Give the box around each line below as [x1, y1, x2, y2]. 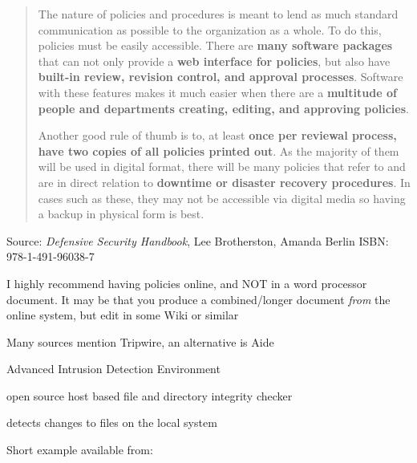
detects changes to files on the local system [6, 414, 217, 431]
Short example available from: [6, 441, 153, 458]
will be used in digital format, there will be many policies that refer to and [38, 158, 406, 175]
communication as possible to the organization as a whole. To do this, [38, 21, 382, 38]
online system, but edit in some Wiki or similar [6, 307, 239, 323]
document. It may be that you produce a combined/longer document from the [6, 290, 391, 307]
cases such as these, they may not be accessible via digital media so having [38, 189, 406, 206]
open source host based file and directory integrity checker [6, 387, 293, 404]
